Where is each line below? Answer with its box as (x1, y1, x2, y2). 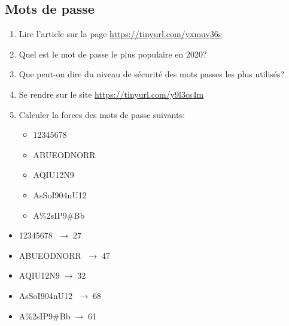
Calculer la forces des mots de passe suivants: (19, 108, 185, 120)
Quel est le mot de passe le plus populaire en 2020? (19, 47, 207, 60)
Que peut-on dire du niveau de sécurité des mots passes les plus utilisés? (19, 68, 285, 80)
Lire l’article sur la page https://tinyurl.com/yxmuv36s (19, 28, 222, 40)
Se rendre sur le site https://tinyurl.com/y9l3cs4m (19, 87, 204, 100)
